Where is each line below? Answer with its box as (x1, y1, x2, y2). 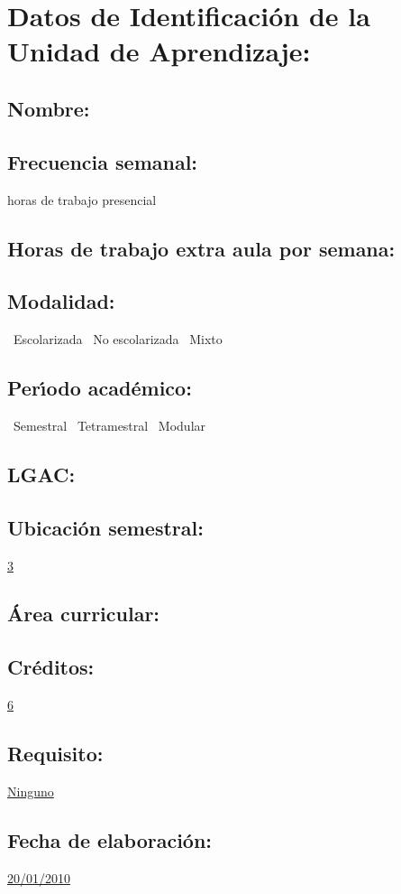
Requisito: (7, 740, 104, 768)
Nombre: (7, 94, 90, 122)
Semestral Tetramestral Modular (13, 415, 206, 434)
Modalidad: (7, 287, 115, 315)
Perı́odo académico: (7, 374, 192, 402)
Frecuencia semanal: (7, 147, 198, 175)
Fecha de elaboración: (7, 825, 213, 853)
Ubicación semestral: (7, 513, 204, 541)
